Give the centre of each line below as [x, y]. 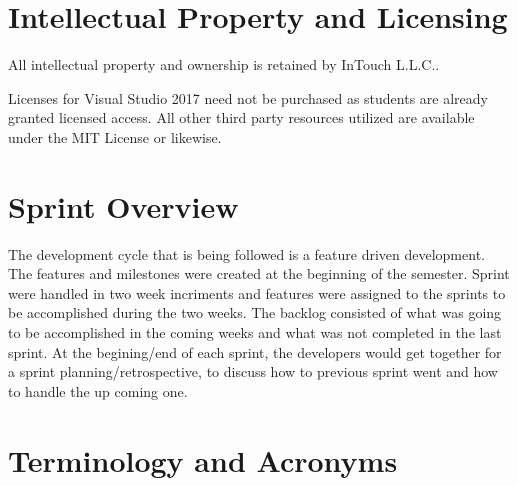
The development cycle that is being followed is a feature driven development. [246, 253]
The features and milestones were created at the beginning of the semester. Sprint [259, 273]
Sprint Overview [123, 205]
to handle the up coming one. [98, 390]
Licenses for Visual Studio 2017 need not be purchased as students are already [248, 97]
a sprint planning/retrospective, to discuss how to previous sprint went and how [253, 371]
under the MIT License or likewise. [115, 136]
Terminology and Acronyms [203, 459]
